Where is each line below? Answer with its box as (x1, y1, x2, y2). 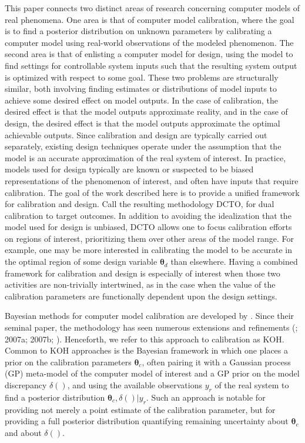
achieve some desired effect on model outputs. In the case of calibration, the (5, 94, 279, 106)
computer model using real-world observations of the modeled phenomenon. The (5, 36, 294, 48)
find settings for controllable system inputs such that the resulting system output (5, 59, 297, 71)
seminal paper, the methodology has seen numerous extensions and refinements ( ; (5, 321, 298, 334)
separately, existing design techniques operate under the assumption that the (5, 140, 281, 152)
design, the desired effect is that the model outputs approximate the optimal (5, 116, 280, 129)
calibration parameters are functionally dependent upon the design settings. (5, 289, 277, 302)
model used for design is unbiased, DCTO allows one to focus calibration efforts (5, 221, 292, 233)
